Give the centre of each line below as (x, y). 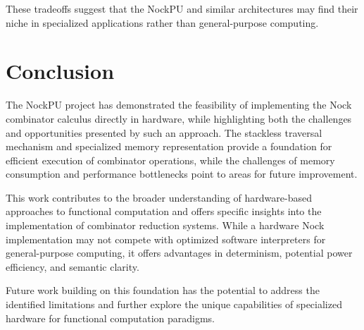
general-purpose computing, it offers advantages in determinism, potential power (179, 253)
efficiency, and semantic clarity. (73, 266)
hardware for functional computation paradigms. (111, 318)
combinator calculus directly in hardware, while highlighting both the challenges (179, 118)
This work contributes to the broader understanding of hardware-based (159, 197)
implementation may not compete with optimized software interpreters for (166, 239)
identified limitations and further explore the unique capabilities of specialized (174, 304)
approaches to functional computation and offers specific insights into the (164, 211)
